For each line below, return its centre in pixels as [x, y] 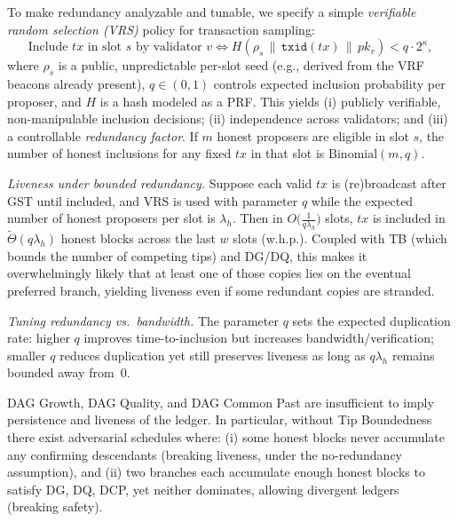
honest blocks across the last [138, 238]
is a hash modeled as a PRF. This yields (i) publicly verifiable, [270, 101]
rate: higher [39, 338]
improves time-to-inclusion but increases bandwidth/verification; [259, 338]
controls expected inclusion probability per [329, 83]
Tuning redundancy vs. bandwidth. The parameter [143, 320]
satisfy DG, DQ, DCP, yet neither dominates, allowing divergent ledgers [203, 489]
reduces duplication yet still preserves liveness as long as [213, 355]
